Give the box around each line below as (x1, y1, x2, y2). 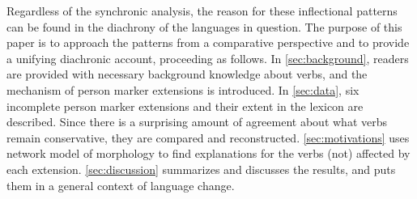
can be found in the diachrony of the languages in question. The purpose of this (6, 18, 402, 35)
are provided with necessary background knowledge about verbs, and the (6, 66, 368, 83)
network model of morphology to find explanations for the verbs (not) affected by (6, 145, 411, 162)
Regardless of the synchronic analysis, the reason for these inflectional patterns (6, 2, 398, 19)
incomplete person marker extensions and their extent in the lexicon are (6, 97, 364, 114)
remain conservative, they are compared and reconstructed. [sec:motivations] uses (6, 129, 410, 146)
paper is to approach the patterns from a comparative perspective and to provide (6, 34, 410, 51)
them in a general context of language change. (6, 176, 235, 193)
